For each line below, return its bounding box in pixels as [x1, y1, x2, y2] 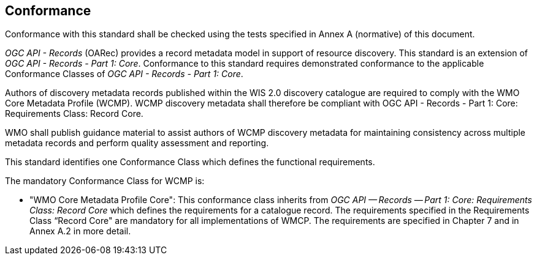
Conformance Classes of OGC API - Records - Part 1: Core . [5, 69, 243, 80]
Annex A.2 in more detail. [29, 226, 131, 237]
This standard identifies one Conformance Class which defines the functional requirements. [5, 157, 375, 168]
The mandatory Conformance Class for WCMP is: [5, 176, 205, 187]
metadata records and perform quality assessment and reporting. [5, 138, 269, 149]
